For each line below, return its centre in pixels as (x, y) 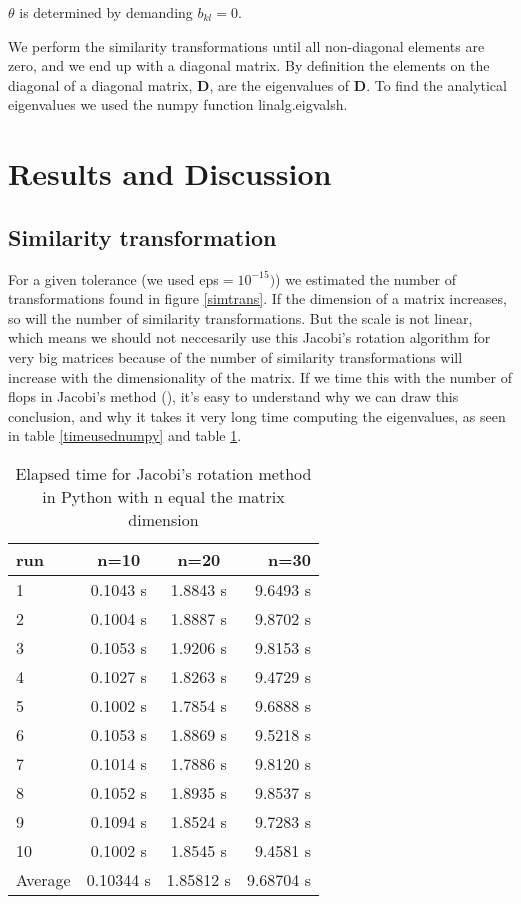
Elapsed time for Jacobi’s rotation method (163, 473)
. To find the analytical (436, 84)
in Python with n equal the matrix (163, 496)
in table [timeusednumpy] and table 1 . (125, 435)
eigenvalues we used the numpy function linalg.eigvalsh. (178, 104)
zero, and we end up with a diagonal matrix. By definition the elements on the (249, 65)
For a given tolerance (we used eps (113, 278)
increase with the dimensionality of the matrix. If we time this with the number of (260, 376)
